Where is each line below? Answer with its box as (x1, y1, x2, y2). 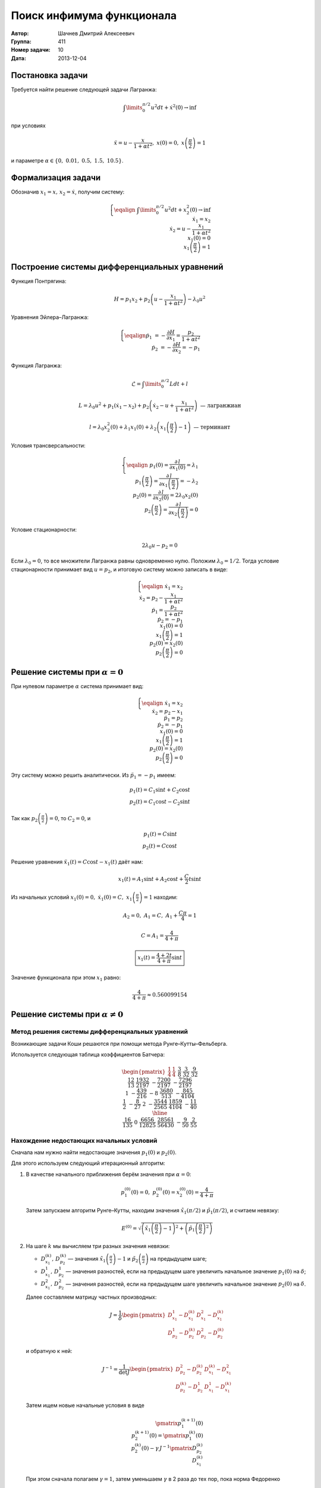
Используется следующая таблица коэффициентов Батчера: (11, 1051, 165, 1058)
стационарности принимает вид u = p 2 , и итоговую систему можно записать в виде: (11, 565, 228, 574)
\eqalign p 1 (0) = (126, 461, 169, 470)
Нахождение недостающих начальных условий (11, 1136, 158, 1145)
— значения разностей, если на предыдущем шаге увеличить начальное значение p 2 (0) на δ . (65, 1280, 306, 1289)
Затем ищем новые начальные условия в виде (26, 1402, 145, 1409)
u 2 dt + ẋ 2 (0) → (150, 103, 188, 111)
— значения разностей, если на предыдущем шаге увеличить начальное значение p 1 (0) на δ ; (65, 1268, 306, 1276)
